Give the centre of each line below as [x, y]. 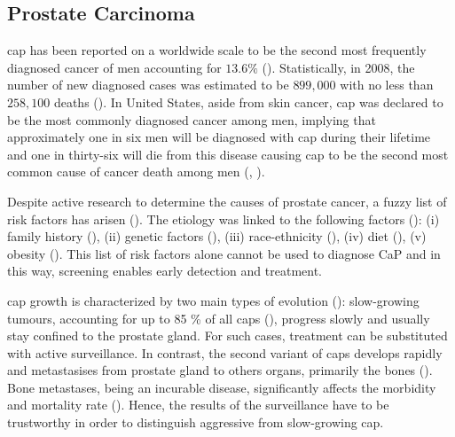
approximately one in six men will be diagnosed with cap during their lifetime [219, 137]
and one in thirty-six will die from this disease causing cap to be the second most [228, 154]
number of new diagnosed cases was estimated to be [148, 85]
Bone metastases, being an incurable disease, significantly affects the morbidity [222, 387]
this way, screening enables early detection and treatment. [165, 271]
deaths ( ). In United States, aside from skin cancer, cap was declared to [248, 101]
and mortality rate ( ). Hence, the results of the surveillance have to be [198, 405]
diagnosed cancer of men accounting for [114, 67]
